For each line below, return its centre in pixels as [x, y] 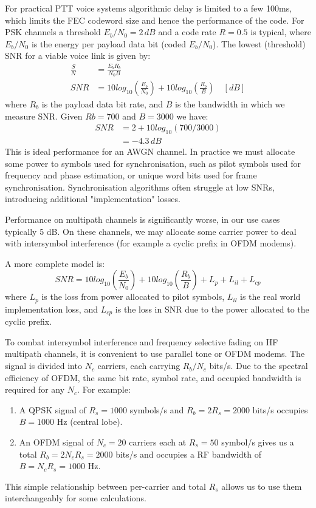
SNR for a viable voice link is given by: [78, 56]
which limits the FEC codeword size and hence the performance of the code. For [155, 20]
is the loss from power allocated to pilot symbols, [133, 296]
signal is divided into [43, 366]
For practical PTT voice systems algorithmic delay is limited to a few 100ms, [149, 8]
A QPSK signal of [53, 409]
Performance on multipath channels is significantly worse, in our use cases [143, 219]
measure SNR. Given [44, 116]
